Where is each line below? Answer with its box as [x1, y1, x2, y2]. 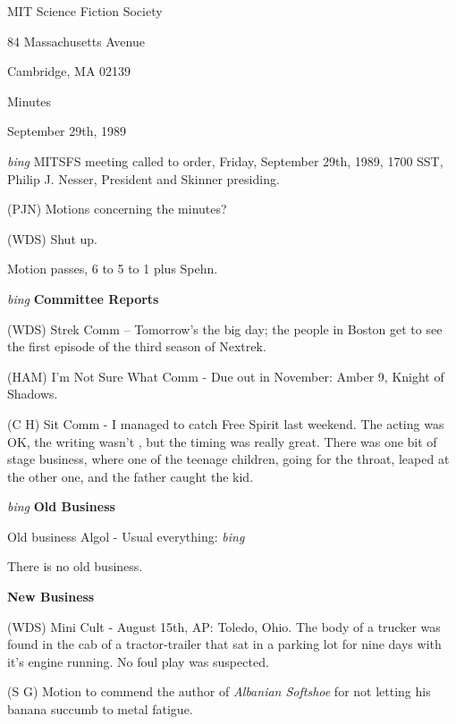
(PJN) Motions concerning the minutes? [7, 199, 227, 218]
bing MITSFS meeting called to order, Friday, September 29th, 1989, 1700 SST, [7, 151, 443, 170]
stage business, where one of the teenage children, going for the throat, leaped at [7, 450, 450, 468]
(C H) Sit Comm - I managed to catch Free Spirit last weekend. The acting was [7, 414, 444, 433]
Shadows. [7, 384, 58, 403]
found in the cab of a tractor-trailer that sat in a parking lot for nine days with [7, 635, 442, 653]
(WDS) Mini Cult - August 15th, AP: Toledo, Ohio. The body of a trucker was [7, 617, 441, 636]
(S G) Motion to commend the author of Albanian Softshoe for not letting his [7, 682, 431, 701]
